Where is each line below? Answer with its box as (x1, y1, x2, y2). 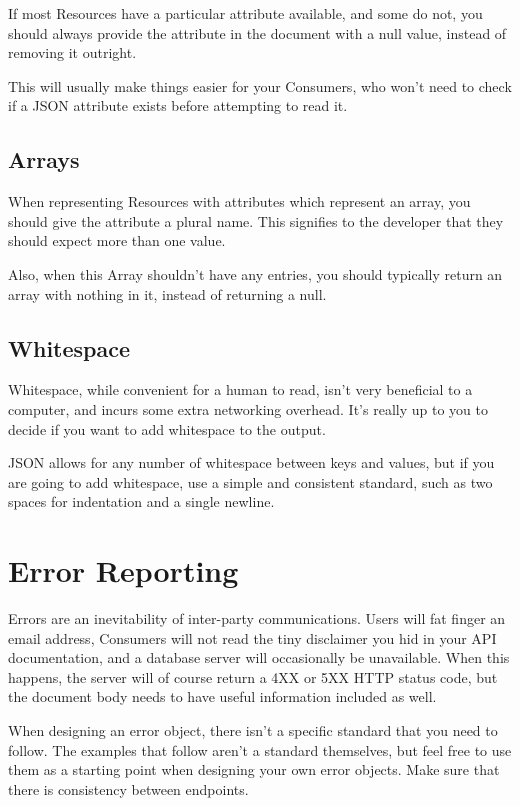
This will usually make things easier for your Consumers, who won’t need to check (8, 75, 512, 96)
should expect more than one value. (8, 230, 226, 251)
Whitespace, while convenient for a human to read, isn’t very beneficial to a (8, 379, 473, 400)
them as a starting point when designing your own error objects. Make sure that (8, 759, 500, 780)
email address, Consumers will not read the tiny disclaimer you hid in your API (8, 627, 497, 648)
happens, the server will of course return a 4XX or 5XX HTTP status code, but (8, 666, 498, 687)
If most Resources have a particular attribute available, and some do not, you (8, 3, 483, 23)
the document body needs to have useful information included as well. (8, 686, 437, 707)
